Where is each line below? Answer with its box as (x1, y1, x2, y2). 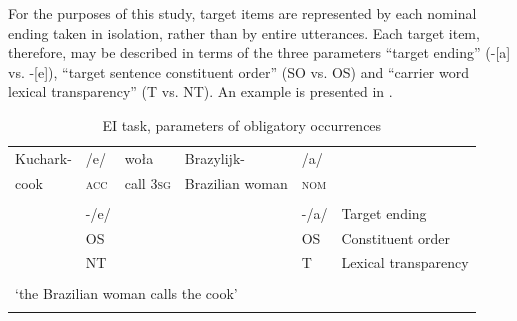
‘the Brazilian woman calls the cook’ (15, 282, 238, 303)
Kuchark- (15, 147, 72, 168)
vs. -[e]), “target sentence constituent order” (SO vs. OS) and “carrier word (8, 61, 470, 82)
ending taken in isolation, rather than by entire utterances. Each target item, (8, 22, 480, 43)
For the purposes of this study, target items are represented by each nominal (8, 3, 477, 23)
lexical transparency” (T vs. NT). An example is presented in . (8, 81, 393, 102)
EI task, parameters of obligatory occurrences (102, 114, 382, 135)
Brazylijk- (184, 147, 245, 168)
